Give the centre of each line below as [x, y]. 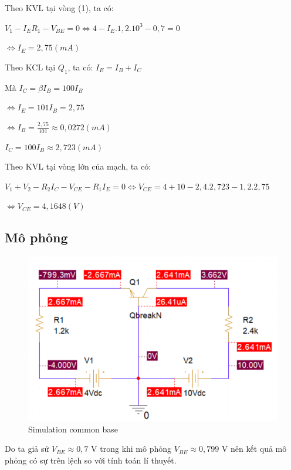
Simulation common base [73, 429]
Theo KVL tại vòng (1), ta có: [59, 8]
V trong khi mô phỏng [131, 449]
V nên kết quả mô [254, 449]
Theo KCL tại [30, 67]
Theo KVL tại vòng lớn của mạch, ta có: [78, 166]
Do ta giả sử [27, 449]
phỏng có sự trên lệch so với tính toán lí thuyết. [91, 460]
